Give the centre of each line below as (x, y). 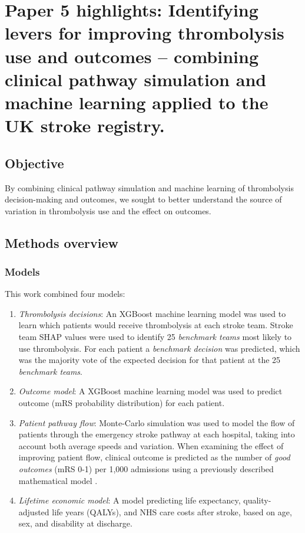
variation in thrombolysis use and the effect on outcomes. (108, 210)
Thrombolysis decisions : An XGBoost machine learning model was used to (152, 313)
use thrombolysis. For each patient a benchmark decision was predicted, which (159, 348)
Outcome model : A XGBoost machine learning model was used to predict (150, 391)
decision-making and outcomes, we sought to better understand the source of (143, 199)
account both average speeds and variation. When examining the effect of (151, 445)
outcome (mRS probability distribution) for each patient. (122, 403)
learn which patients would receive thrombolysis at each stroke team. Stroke (156, 325)
